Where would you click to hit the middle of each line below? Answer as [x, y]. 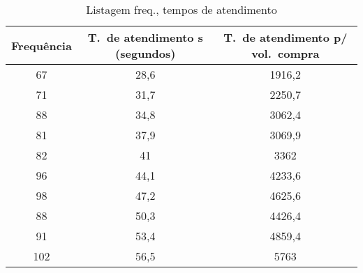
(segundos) [146, 53]
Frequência [42, 45]
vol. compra [286, 53]
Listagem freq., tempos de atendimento [181, 9]
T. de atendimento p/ [286, 37]
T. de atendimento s [145, 37]
